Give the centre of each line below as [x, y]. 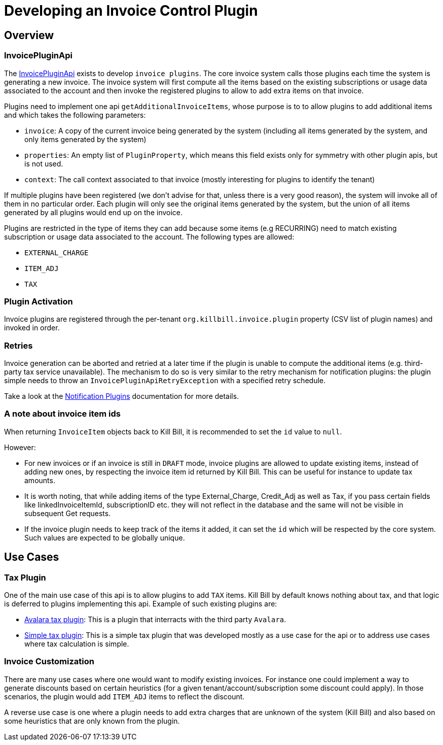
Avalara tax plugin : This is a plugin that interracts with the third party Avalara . [155, 620]
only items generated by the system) [85, 139]
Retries [19, 345]
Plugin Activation [39, 301]
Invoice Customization [49, 662]
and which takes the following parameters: [75, 115]
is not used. [44, 163]
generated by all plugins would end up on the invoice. [94, 212]
